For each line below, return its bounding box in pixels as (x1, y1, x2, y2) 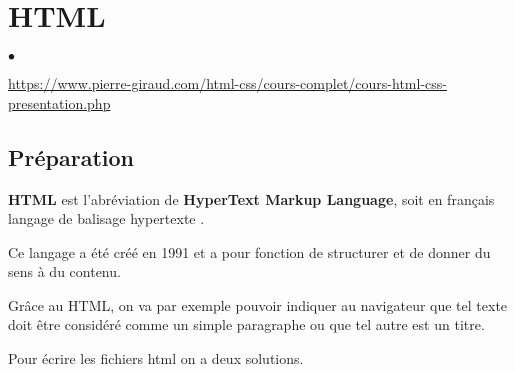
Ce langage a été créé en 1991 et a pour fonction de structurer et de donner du (8, 241, 491, 262)
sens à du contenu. (8, 261, 121, 282)
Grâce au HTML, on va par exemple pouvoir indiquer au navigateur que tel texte (8, 294, 508, 315)
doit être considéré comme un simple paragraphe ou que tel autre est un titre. (8, 314, 485, 335)
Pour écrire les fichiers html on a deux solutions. (8, 348, 304, 369)
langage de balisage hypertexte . (8, 208, 205, 229)
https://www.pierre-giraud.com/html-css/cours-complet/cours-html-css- (8, 73, 447, 94)
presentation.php (8, 92, 111, 113)
